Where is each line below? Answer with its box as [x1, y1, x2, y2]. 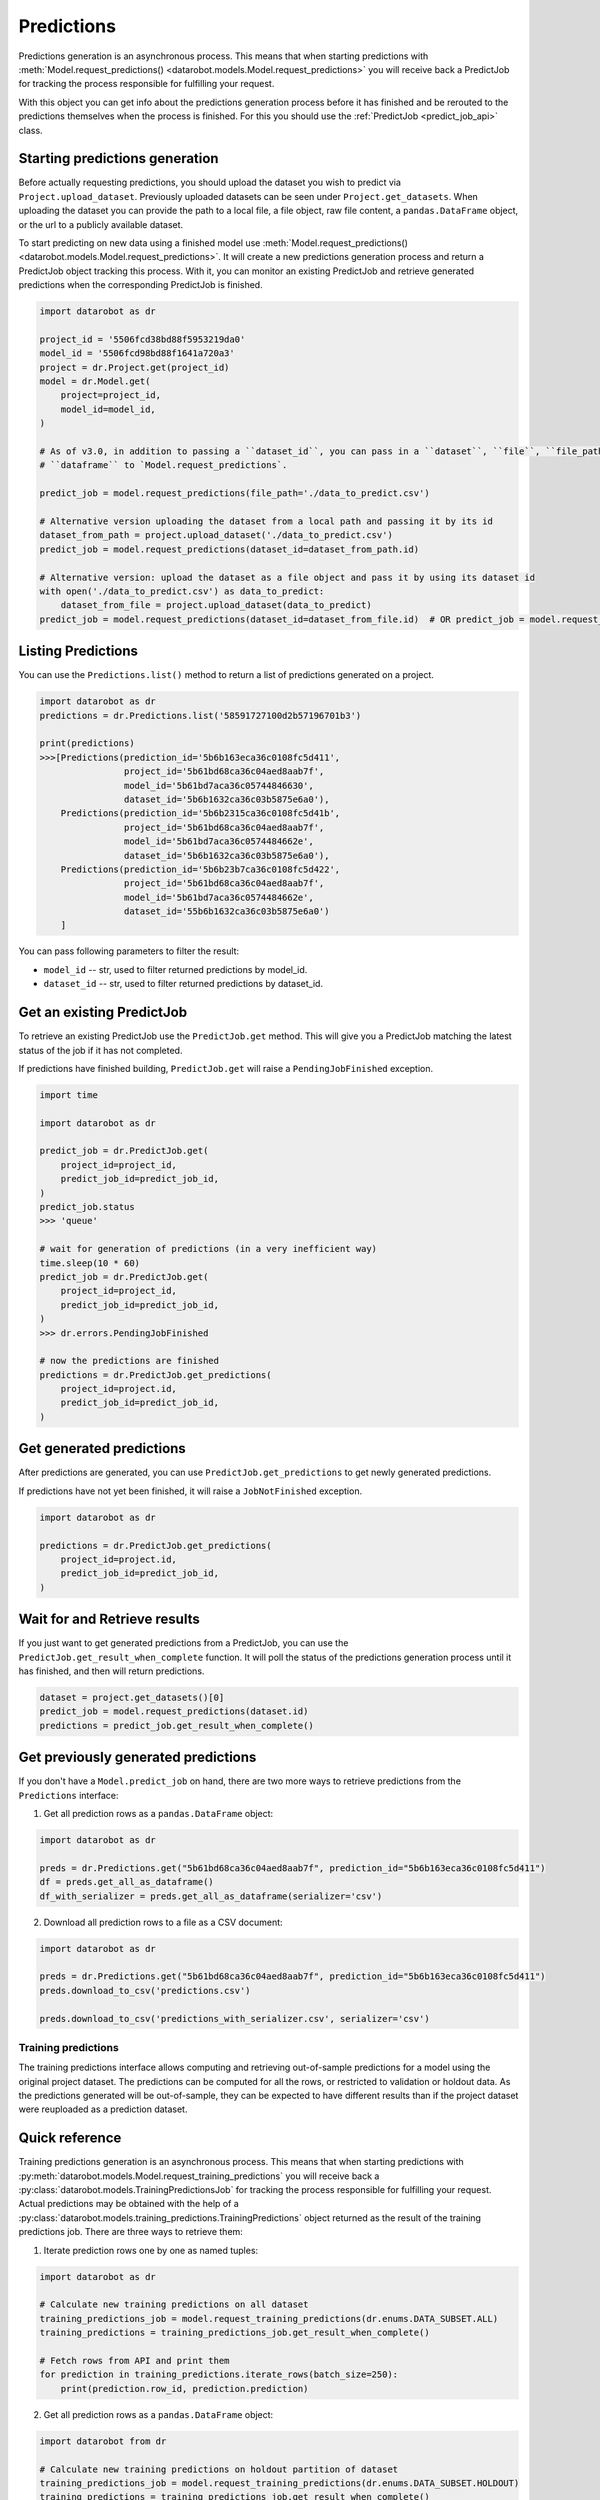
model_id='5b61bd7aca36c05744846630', [123, 780, 314, 791]
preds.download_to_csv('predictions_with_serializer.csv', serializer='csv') [39, 2013, 430, 2024]
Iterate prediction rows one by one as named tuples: [43, 2244, 259, 2256]
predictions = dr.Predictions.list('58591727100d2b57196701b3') [39, 710, 362, 721]
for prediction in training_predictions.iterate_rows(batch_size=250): [39, 2369, 399, 2380]
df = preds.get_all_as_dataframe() [39, 1876, 214, 1888]
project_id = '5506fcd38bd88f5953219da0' [39, 333, 246, 345]
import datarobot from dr [39, 2435, 167, 2447]
